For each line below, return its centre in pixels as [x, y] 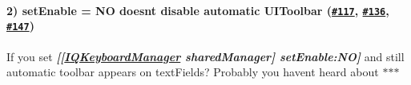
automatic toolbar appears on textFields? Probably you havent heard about [193, 72]
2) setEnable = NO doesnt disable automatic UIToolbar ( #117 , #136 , [198, 10]
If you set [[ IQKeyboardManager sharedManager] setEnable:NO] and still [205, 56]
